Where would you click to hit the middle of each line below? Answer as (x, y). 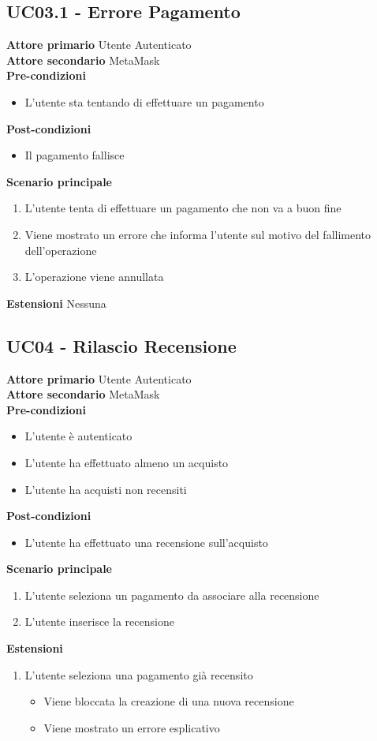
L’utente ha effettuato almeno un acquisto (127, 462)
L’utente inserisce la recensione (99, 621)
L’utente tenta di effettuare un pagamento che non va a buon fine (183, 208)
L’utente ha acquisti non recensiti (106, 489)
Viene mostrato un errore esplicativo (132, 727)
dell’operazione (61, 250)
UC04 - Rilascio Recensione (121, 345)
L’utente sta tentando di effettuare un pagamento (144, 101)
